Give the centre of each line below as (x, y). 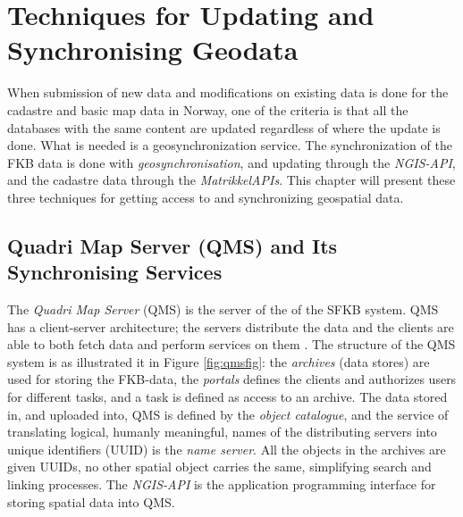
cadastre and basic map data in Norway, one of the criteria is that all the (208, 109)
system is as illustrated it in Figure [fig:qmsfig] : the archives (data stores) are (219, 361)
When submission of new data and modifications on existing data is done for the (228, 92)
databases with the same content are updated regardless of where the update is (224, 127)
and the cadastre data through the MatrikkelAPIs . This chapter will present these (231, 180)
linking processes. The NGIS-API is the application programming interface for (222, 484)
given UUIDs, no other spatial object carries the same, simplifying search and (219, 467)
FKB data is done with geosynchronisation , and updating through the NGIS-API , (231, 162)
